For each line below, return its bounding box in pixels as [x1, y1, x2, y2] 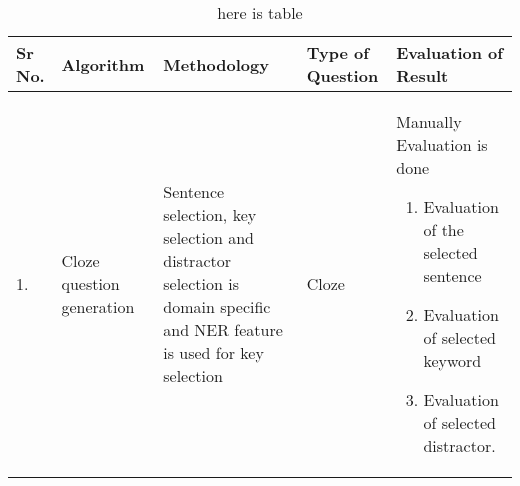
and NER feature [163, 318, 283, 341]
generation [61, 295, 135, 318]
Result [396, 64, 449, 87]
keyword [423, 349, 482, 372]
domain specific [163, 295, 271, 318]
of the [423, 218, 464, 241]
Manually [396, 110, 462, 133]
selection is [163, 272, 239, 295]
